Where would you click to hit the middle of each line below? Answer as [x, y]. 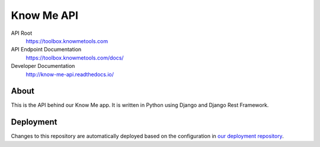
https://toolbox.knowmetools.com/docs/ [75, 58]
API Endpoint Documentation [46, 50]
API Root [22, 33]
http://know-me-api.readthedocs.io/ [70, 74]
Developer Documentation [43, 66]
